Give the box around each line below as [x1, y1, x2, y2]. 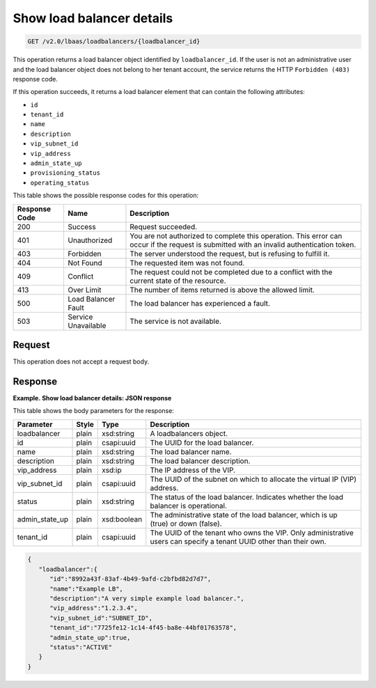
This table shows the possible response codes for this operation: [13, 191, 199, 200]
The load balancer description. [150, 456, 251, 466]
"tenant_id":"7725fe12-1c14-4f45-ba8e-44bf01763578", [49, 624, 237, 632]
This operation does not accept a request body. [13, 357, 150, 366]
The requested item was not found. [130, 258, 245, 267]
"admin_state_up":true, [49, 634, 131, 641]
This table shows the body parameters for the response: [13, 407, 174, 415]
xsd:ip [102, 465, 122, 475]
